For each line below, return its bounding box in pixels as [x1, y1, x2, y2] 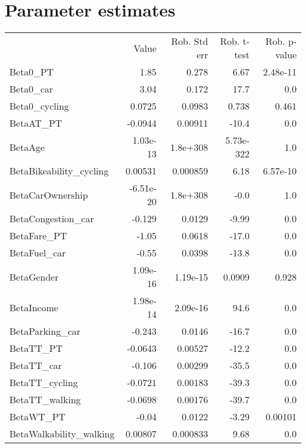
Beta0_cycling [9, 99, 69, 113]
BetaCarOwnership [9, 187, 88, 202]
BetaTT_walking [9, 393, 81, 407]
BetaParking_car [9, 324, 81, 338]
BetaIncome [9, 300, 58, 314]
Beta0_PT [9, 65, 54, 79]
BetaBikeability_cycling [9, 164, 109, 178]
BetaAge [9, 140, 45, 154]
